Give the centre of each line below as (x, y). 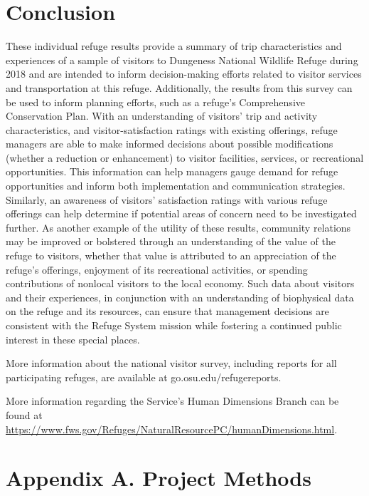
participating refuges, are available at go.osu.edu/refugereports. (144, 377)
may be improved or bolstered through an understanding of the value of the (171, 241)
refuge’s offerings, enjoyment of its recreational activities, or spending (157, 269)
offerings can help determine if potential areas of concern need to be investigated (181, 213)
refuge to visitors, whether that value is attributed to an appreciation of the (171, 255)
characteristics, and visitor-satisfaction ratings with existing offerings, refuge (172, 129)
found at (24, 414)
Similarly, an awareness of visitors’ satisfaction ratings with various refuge (167, 199)
